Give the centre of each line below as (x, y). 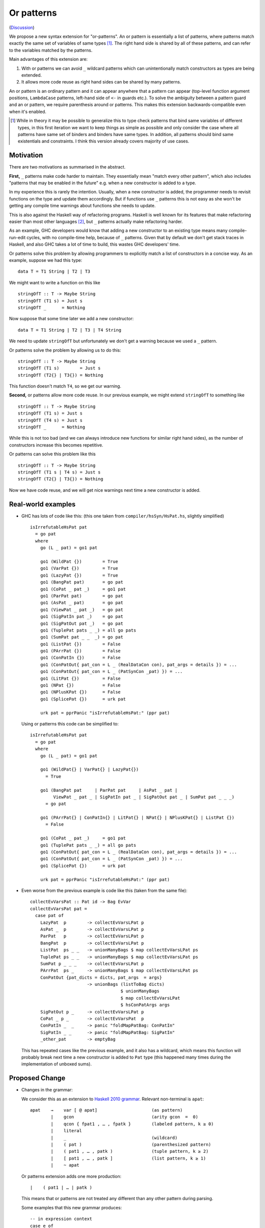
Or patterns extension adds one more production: (71, 1176)
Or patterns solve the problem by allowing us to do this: (65, 350)
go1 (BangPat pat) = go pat (82, 582)
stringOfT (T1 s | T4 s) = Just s (59, 472)
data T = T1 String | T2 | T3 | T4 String (70, 330)
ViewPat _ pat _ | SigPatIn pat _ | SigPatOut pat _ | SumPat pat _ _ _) (144, 797)
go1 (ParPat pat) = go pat (82, 596)
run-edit (17, 237)
